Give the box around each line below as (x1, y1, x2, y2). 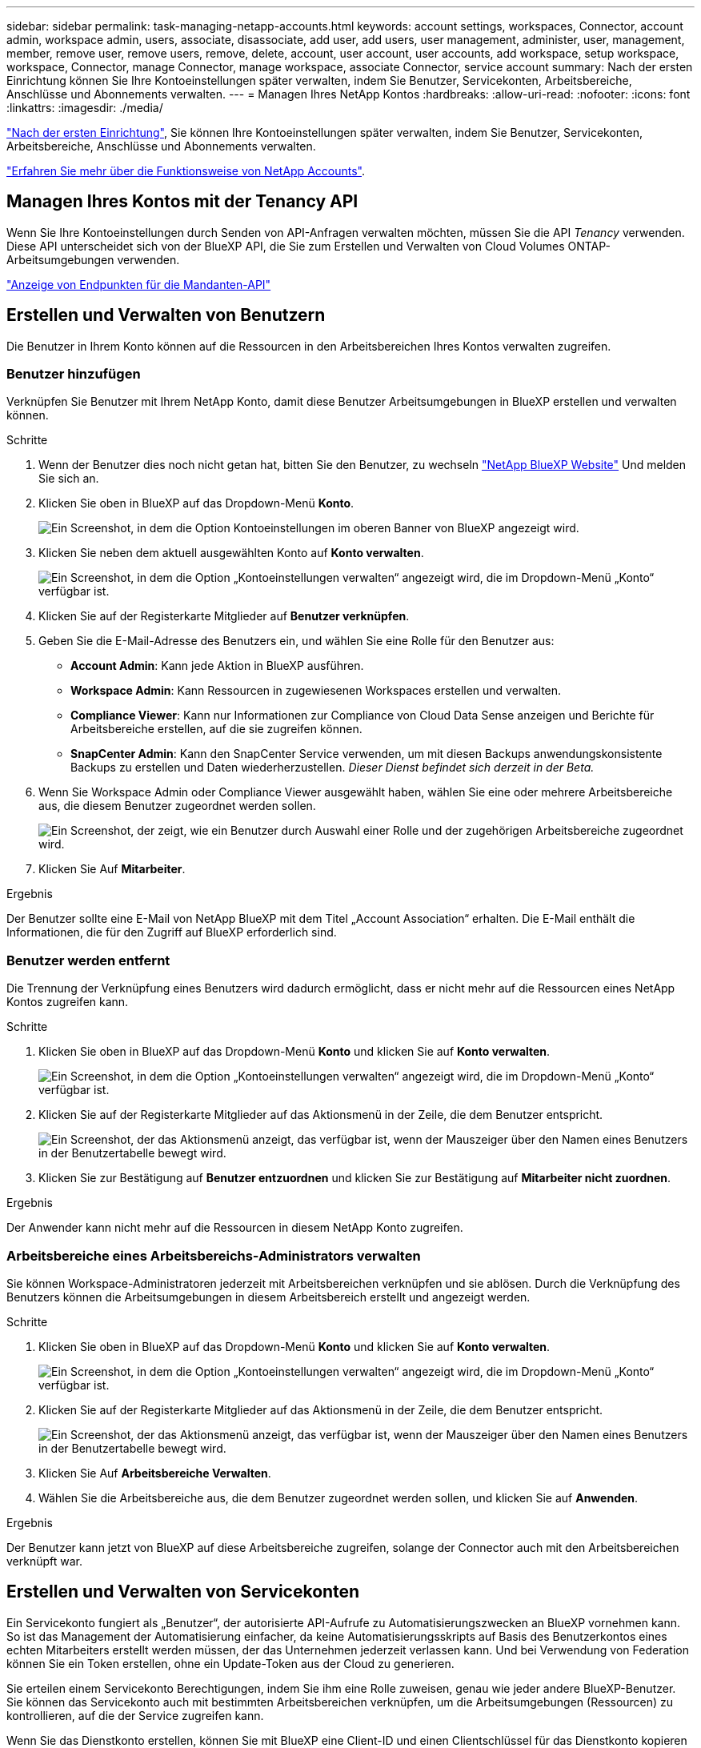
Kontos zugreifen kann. (6, 995, 129, 1009)
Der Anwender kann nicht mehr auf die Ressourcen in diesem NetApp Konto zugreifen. (6, 1221, 463, 1235)
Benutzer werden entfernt (6, 952, 170, 968)
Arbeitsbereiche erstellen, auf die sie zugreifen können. (70, 722, 363, 736)
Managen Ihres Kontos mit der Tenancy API (6, 191, 359, 212)
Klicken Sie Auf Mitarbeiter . (38, 862, 186, 876)
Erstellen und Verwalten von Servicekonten (6, 1582, 360, 1602)
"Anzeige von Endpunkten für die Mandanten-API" (6, 277, 271, 291)
